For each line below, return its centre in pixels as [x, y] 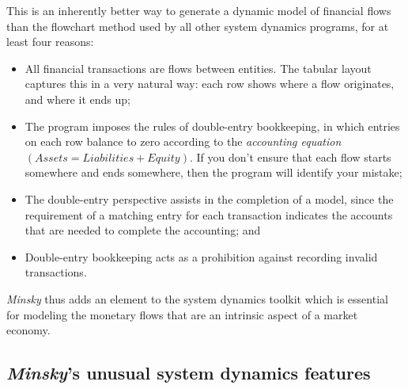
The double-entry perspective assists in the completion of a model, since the [209, 198]
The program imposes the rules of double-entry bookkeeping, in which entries [212, 126]
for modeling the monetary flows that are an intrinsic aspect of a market [182, 314]
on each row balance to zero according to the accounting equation [183, 141]
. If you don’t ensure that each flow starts [290, 156]
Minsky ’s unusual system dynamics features [189, 373]
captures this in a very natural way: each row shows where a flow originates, [210, 84]
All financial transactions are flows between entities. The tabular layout [198, 68]
